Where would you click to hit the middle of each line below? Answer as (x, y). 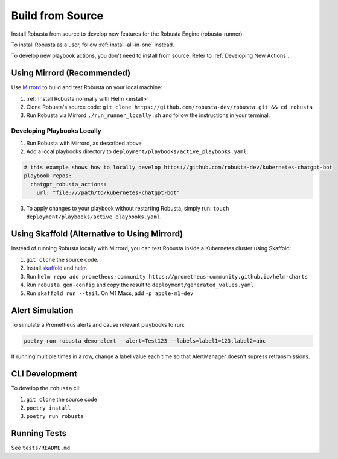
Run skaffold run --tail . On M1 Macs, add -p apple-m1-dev (110, 293)
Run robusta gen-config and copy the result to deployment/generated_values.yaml (140, 285)
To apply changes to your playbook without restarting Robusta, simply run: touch (128, 209)
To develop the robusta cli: (46, 388)
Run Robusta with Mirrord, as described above (84, 143)
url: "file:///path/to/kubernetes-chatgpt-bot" (108, 193)
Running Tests (39, 433)
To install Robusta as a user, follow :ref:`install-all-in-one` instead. (93, 45)
